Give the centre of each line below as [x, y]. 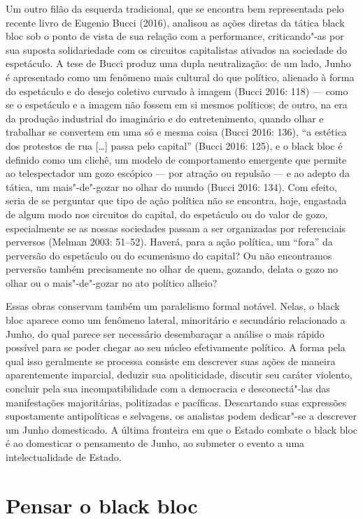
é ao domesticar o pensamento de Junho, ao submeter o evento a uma [155, 443]
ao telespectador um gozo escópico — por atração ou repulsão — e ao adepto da [178, 173]
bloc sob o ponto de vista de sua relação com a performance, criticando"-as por [175, 36]
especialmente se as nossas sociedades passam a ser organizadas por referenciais [176, 228]
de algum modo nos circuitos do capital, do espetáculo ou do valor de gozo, [167, 214]
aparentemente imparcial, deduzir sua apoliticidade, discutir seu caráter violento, [179, 375]
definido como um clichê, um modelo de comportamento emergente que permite [176, 159]
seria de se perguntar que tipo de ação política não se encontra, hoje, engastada [176, 200]
